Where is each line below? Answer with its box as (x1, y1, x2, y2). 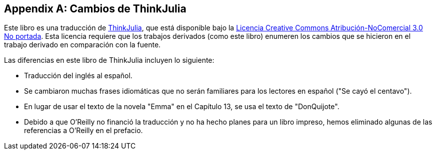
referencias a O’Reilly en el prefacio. (24, 126, 143, 135)
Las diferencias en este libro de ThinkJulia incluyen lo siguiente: (4, 56, 214, 65)
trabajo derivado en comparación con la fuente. (4, 40, 161, 49)
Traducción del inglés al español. (24, 71, 132, 80)
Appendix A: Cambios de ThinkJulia (4, 2, 186, 15)
